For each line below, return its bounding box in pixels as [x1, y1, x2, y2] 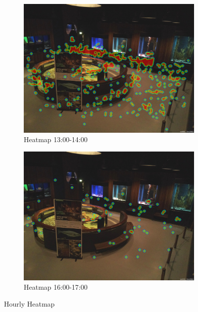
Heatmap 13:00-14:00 [24, 134, 88, 145]
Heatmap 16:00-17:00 [24, 282, 88, 292]
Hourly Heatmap [4, 298, 55, 309]
